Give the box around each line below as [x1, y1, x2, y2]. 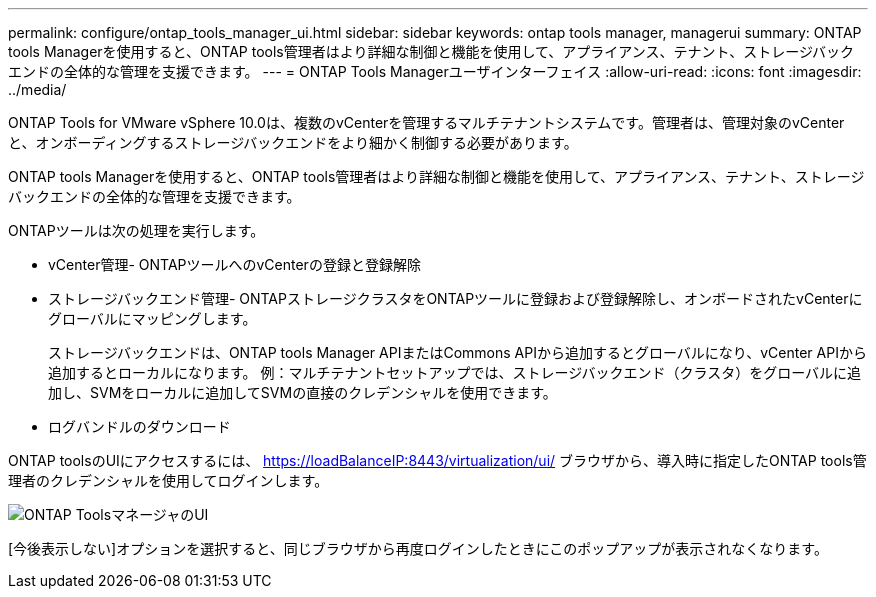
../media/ [8, 81, 67, 98]
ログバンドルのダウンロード [48, 418, 231, 435]
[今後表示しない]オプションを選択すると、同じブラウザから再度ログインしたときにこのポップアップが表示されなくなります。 [8, 540, 828, 557]
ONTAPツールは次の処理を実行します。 [8, 222, 265, 239]
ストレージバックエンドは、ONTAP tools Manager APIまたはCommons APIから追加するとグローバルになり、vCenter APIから [48, 344, 867, 361]
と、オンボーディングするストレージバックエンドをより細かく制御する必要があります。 [8, 134, 578, 151]
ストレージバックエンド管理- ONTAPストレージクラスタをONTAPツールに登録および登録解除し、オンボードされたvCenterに [48, 290, 863, 307]
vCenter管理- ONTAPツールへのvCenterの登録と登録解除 [48, 256, 421, 273]
